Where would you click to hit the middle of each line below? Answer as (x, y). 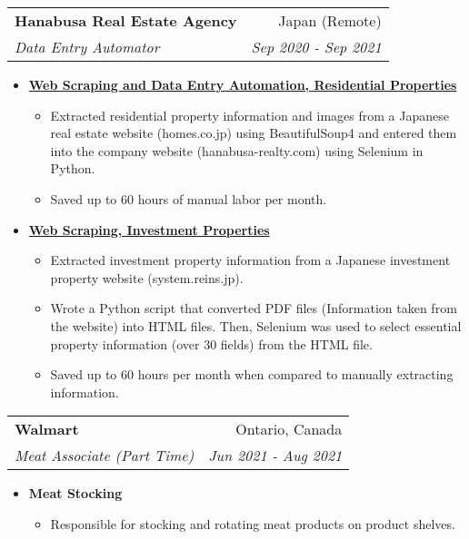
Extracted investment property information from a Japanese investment (250, 260)
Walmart (47, 429)
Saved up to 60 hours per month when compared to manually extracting (252, 374)
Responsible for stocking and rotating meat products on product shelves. (253, 523)
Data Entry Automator (87, 47)
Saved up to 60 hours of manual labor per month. (189, 198)
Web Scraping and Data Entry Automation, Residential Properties (243, 84)
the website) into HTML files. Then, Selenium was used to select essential (256, 325)
